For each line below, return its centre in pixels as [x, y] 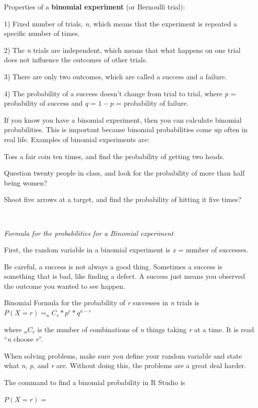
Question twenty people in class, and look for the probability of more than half [124, 173]
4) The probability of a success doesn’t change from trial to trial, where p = [120, 93]
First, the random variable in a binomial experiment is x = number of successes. [126, 250]
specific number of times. [42, 33]
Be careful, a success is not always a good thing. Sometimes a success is [113, 266]
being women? [26, 182]
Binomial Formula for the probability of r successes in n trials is [102, 303]
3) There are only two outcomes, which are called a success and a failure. [116, 76]
